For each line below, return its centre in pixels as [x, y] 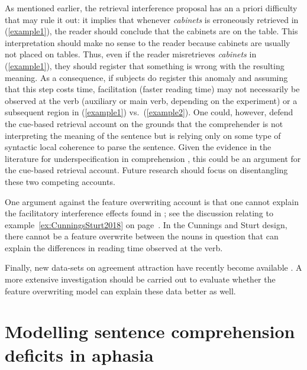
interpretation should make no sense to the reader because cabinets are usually [148, 42]
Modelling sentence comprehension [150, 331]
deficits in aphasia [79, 354]
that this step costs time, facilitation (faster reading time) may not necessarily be [152, 89]
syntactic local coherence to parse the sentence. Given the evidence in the [138, 147]
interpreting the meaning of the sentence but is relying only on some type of [143, 135]
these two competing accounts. [60, 181]
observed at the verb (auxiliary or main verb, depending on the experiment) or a [151, 100]
